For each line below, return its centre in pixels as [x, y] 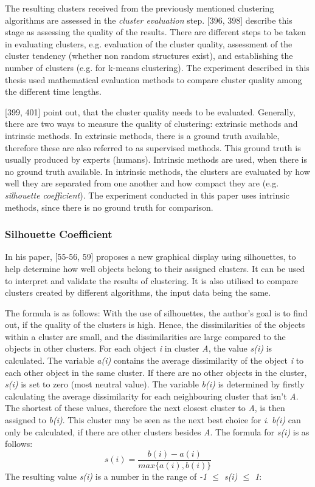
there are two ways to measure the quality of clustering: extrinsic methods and [151, 124]
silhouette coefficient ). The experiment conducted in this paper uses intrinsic [147, 195]
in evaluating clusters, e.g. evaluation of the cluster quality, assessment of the [149, 43]
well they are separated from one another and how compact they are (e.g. [142, 183]
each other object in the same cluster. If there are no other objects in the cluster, [156, 372]
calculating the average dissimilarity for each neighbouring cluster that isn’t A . [152, 396]
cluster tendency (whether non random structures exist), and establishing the [149, 56]
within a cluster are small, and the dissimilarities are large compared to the [145, 336]
